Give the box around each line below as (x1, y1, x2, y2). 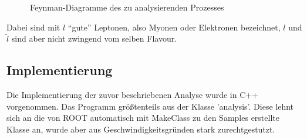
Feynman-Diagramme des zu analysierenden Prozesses (30, 1, 224, 13)
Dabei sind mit (6, 21, 60, 33)
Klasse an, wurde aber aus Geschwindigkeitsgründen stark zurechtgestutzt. (6, 123, 275, 135)
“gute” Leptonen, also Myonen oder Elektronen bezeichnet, (68, 21, 281, 33)
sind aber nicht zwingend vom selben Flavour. (11, 32, 177, 45)
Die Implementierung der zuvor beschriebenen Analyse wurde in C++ (6, 89, 259, 101)
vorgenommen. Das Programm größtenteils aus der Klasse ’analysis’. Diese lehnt (6, 100, 294, 112)
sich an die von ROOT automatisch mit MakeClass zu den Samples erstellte (6, 111, 279, 124)
